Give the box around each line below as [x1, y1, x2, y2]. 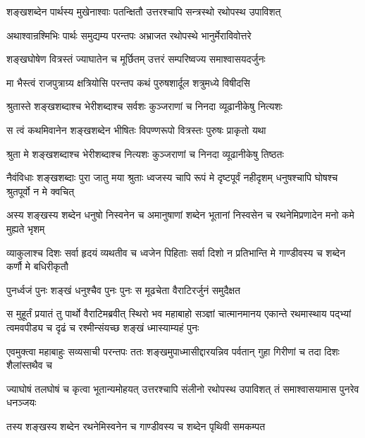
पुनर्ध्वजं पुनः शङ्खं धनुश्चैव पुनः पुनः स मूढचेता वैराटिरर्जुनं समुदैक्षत [6, 282, 240, 297]
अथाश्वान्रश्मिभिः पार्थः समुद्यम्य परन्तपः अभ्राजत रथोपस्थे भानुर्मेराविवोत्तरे [6, 28, 252, 42]
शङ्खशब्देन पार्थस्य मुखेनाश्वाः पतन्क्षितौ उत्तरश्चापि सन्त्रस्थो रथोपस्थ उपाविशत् [6, 4, 281, 18]
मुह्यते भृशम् [6, 221, 45, 236]
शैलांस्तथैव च [6, 358, 52, 372]
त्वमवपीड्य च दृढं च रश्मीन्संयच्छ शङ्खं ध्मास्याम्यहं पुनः [6, 320, 199, 334]
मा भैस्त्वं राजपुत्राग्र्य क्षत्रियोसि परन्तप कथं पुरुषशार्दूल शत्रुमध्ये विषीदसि [6, 75, 250, 90]
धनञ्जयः [6, 395, 37, 410]
